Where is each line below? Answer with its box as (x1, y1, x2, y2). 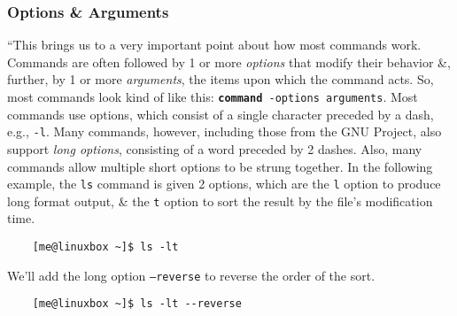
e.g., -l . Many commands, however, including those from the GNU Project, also (7, 122, 442, 141)
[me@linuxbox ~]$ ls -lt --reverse (32, 297, 242, 311)
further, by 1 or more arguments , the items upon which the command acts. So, (7, 70, 434, 89)
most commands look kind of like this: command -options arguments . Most (7, 88, 418, 105)
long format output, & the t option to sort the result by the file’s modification (7, 191, 433, 210)
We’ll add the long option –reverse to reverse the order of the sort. (7, 266, 376, 284)
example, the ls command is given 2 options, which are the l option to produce (7, 174, 441, 193)
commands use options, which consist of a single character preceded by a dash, (7, 104, 434, 123)
